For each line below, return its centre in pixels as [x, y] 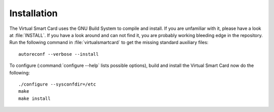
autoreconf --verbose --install [59, 54]
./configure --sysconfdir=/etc [57, 84]
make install [35, 98]
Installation [33, 13]
